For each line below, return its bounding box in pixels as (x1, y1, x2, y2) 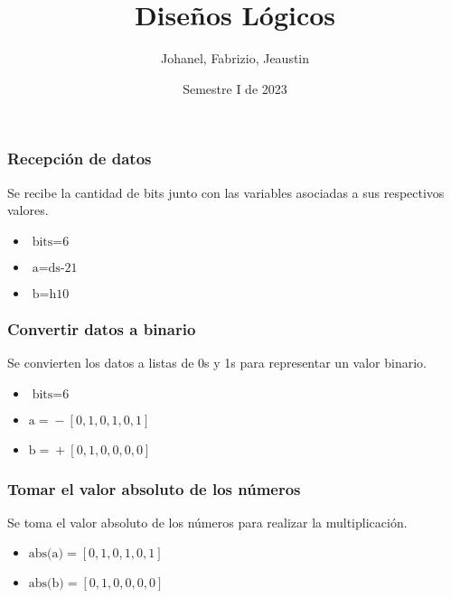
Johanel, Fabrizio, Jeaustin (160, 49, 310, 68)
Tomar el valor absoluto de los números (7, 477, 301, 500)
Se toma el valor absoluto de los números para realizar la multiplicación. (7, 512, 408, 531)
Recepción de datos (7, 147, 152, 170)
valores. (7, 201, 49, 220)
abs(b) (28, 577, 64, 591)
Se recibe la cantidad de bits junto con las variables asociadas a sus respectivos (7, 182, 445, 201)
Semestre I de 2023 (183, 79, 287, 98)
